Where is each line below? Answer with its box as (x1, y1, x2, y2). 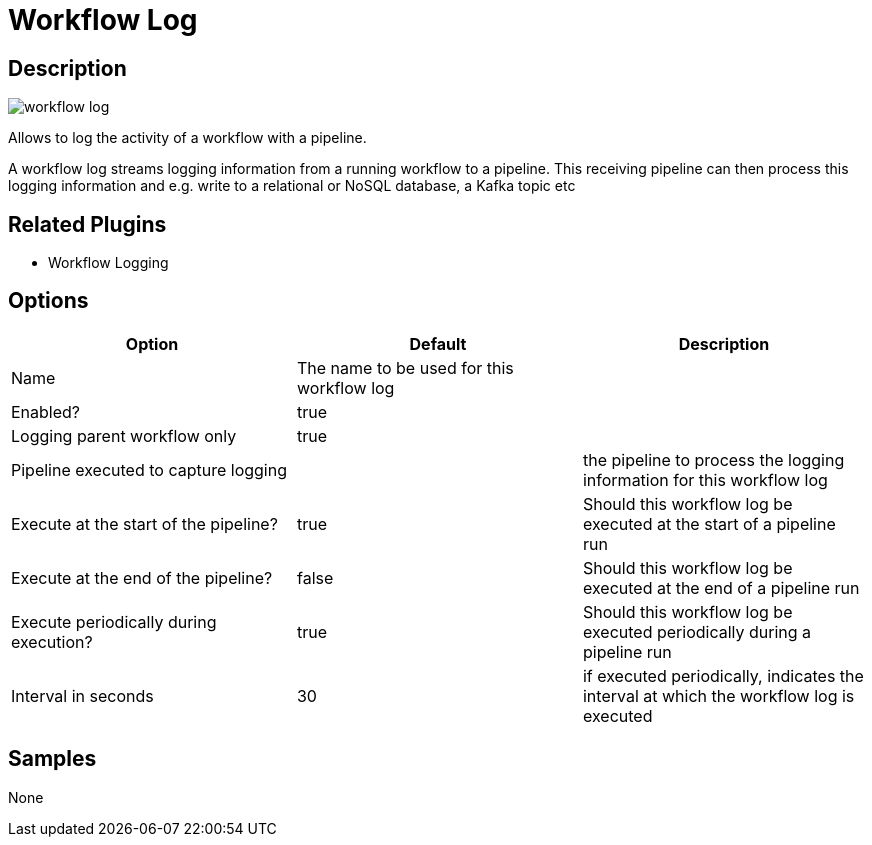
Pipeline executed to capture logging (11, 459, 287, 480)
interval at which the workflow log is (582, 685, 855, 706)
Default (409, 333, 467, 354)
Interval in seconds (11, 685, 154, 706)
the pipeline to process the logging (582, 449, 845, 470)
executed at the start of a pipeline (582, 513, 836, 534)
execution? (11, 631, 93, 652)
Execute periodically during (11, 611, 217, 632)
